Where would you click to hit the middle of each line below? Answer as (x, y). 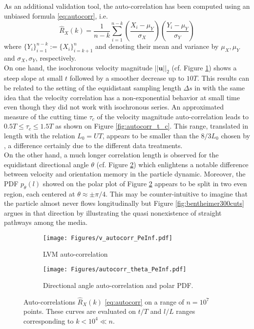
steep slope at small (33, 78)
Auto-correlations (49, 301)
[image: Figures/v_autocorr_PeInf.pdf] (108, 238)
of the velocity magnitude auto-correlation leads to (173, 116)
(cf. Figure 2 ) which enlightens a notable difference (172, 164)
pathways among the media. (46, 222)
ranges (186, 311)
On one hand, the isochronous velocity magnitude (78, 67)
